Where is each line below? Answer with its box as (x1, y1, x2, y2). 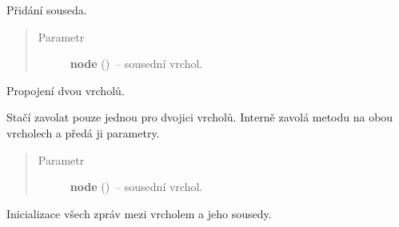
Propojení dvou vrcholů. (6, 82, 125, 98)
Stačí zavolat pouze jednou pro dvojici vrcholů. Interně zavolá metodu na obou (6, 109, 393, 125)
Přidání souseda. (6, 2, 87, 18)
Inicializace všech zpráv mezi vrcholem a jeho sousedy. (6, 205, 272, 221)
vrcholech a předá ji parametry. (6, 124, 160, 141)
